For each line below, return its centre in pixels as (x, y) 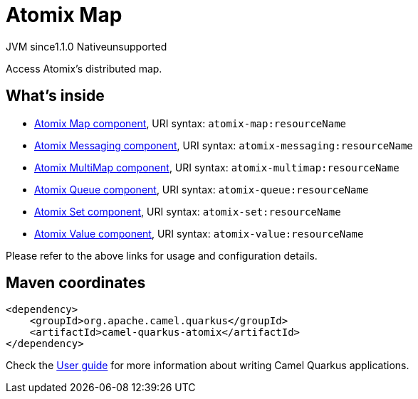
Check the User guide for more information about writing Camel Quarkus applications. (208, 366)
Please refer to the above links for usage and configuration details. (162, 255)
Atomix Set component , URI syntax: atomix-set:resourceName (188, 211)
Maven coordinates (76, 283)
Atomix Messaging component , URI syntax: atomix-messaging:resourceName (224, 145)
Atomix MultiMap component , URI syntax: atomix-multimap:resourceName (217, 167)
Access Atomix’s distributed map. (84, 68)
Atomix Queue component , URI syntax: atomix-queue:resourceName (202, 189)
